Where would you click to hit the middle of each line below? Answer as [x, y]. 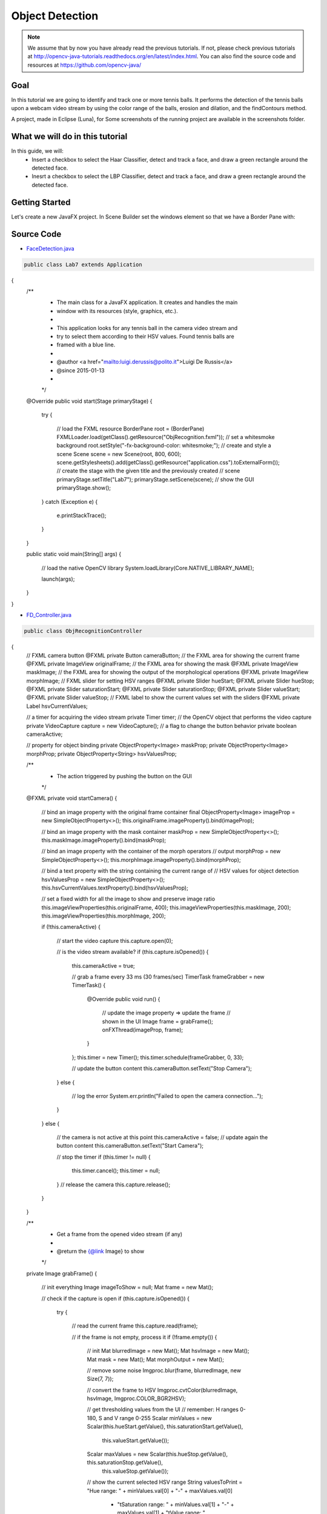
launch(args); [58, 579]
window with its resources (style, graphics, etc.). [117, 311]
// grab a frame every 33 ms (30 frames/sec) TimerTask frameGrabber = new [168, 977]
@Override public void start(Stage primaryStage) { [89, 401]
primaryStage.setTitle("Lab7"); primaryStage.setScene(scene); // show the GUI [155, 479]
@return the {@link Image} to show [101, 1251]
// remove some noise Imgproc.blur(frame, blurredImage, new [164, 1370]
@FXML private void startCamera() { [72, 798]
